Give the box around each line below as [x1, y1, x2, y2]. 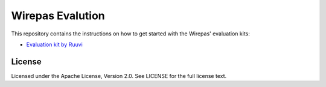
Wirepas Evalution [11, 9, 105, 22]
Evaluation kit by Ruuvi [26, 41, 83, 48]
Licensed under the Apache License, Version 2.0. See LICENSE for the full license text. [11, 72, 227, 79]
